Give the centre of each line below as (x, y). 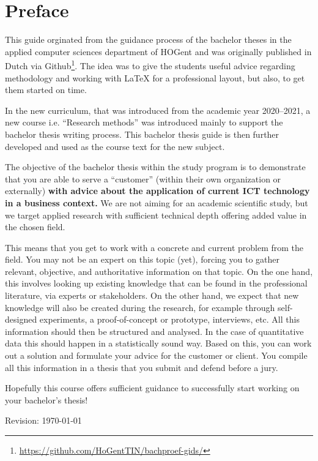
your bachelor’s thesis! (46, 399)
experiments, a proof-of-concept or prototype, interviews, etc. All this (169, 319)
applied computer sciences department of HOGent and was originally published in (158, 51)
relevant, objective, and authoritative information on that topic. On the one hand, (159, 271)
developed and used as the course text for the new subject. (115, 146)
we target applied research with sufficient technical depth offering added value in (156, 215)
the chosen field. (35, 227)
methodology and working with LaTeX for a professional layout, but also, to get (155, 77)
